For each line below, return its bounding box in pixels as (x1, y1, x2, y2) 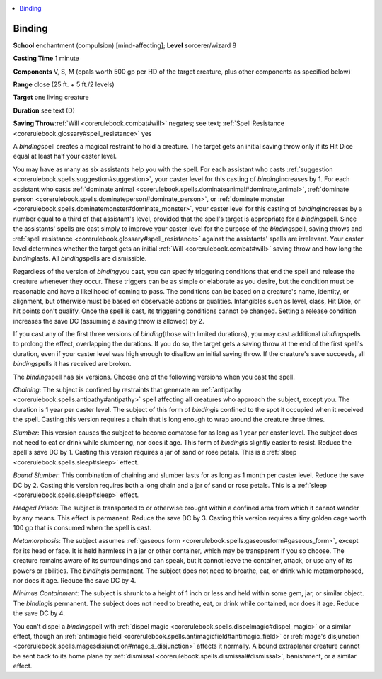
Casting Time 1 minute (13, 54, 79, 63)
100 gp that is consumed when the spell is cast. (13, 524, 152, 532)
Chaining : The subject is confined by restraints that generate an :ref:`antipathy (13, 386, 242, 394)
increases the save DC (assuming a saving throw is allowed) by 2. (13, 316, 204, 325)
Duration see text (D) (13, 106, 76, 115)
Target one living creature (13, 93, 89, 102)
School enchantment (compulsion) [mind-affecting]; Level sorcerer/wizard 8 (13, 41, 237, 50)
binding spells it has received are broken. (13, 360, 132, 368)
